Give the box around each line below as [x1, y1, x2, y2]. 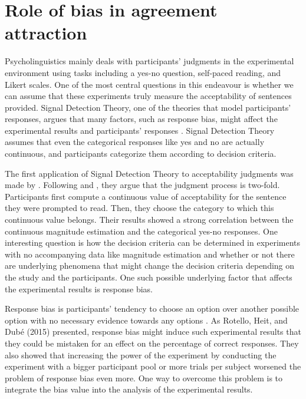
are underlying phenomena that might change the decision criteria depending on [5, 259, 295, 272]
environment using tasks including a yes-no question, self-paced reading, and [5, 66, 281, 78]
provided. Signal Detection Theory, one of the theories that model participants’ [5, 101, 291, 113]
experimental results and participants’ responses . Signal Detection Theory [5, 124, 275, 136]
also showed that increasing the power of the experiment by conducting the [5, 348, 277, 361]
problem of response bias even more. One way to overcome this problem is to [5, 371, 283, 384]
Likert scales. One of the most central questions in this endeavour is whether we [5, 78, 294, 90]
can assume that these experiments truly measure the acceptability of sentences [5, 90, 292, 102]
